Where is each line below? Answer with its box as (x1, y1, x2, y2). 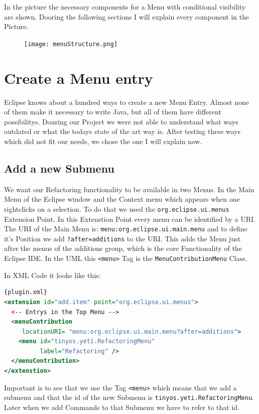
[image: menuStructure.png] (24, 40, 118, 48)
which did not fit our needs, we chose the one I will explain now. (4, 135, 202, 146)
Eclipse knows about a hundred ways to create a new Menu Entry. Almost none (4, 96, 249, 107)
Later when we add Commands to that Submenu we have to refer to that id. (4, 401, 239, 412)
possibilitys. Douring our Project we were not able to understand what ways (4, 116, 238, 126)
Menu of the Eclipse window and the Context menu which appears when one (4, 194, 240, 204)
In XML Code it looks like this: (4, 269, 101, 280)
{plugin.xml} (4, 289, 47, 296)
